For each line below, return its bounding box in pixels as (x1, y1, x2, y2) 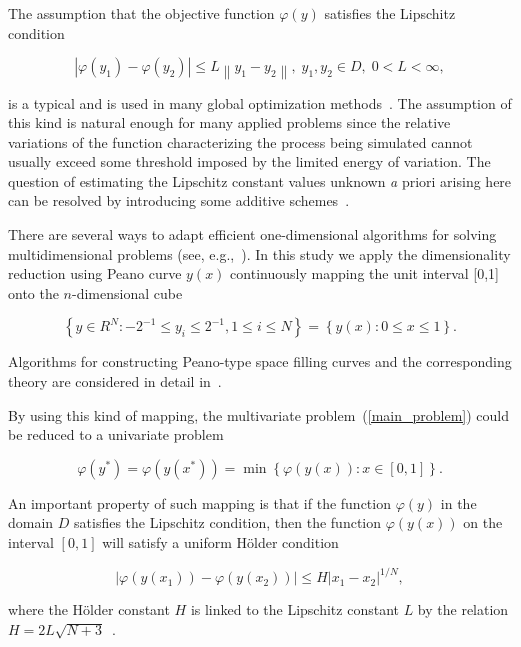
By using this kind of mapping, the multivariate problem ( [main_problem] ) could (8, 404, 510, 425)
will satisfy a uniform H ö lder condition (102, 532, 339, 553)
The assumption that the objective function (8, 3, 275, 23)
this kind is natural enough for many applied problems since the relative (8, 112, 451, 133)
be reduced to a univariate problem (8, 424, 224, 445)
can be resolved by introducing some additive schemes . (8, 190, 350, 211)
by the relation (417, 599, 509, 620)
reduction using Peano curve (8, 263, 182, 284)
